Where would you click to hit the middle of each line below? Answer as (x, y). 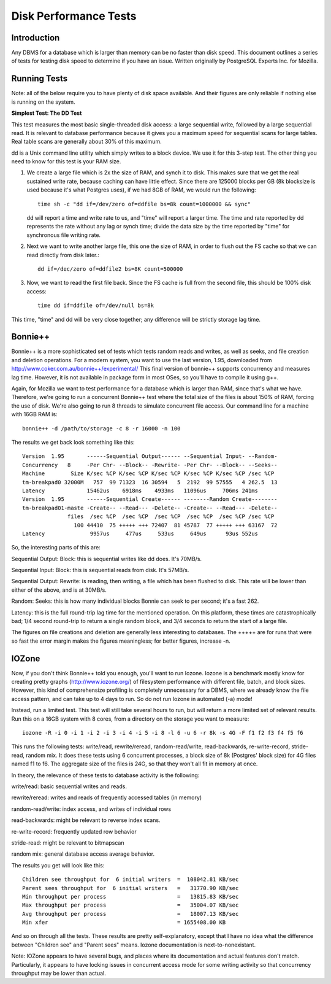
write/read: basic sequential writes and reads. (69, 786)
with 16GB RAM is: (34, 414)
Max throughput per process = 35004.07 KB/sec (131, 905)
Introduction (36, 38)
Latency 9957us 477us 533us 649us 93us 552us (140, 533)
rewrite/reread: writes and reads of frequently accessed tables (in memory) (107, 797)
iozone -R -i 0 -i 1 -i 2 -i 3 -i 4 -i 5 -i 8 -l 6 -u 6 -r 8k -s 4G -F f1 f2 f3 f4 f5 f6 (163, 733)
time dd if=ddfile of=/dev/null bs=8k (96, 306)
